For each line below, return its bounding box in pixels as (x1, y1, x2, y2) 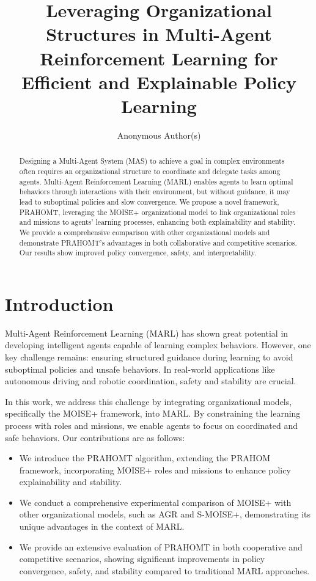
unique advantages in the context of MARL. (19, 520, 185, 533)
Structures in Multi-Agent (46, 21, 272, 46)
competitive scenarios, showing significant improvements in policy (19, 552, 265, 565)
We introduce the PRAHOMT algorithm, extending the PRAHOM (19, 451, 271, 464)
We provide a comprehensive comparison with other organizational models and (19, 227, 270, 237)
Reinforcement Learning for (40, 45, 278, 70)
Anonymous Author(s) (117, 128, 201, 141)
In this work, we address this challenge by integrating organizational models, (5, 395, 292, 407)
